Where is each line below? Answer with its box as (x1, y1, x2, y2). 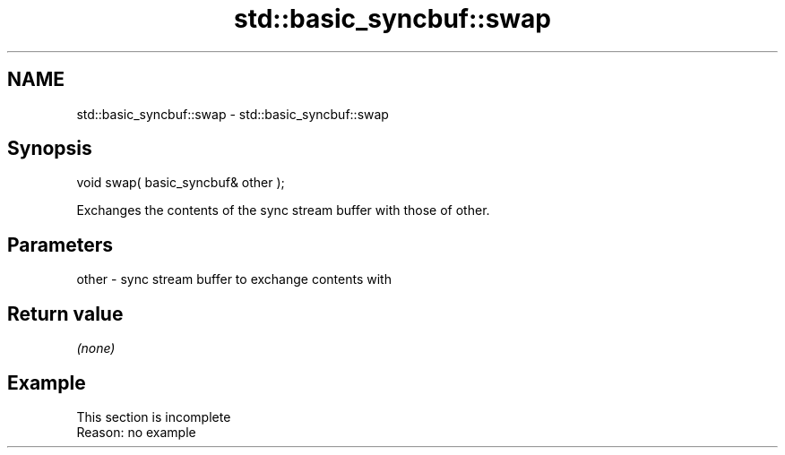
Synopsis (7, 137, 92, 160)
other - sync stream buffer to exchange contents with (76, 271, 392, 288)
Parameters (7, 233, 113, 256)
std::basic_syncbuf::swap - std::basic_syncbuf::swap (76, 106, 389, 122)
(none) (76, 340, 116, 356)
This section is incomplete (76, 408, 231, 425)
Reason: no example (76, 424, 196, 440)
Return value (7, 302, 124, 325)
